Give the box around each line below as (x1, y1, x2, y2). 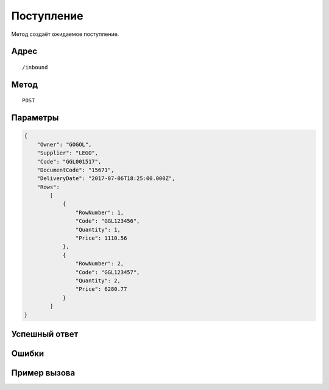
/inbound (22, 64, 48, 71)
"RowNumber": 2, (75, 260, 124, 267)
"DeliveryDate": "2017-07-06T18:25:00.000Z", (37, 175, 175, 182)
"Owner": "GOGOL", (37, 141, 92, 148)
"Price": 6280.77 (75, 286, 127, 293)
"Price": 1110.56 (75, 235, 127, 242)
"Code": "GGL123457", (75, 268, 140, 276)
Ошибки (11, 348, 44, 358)
